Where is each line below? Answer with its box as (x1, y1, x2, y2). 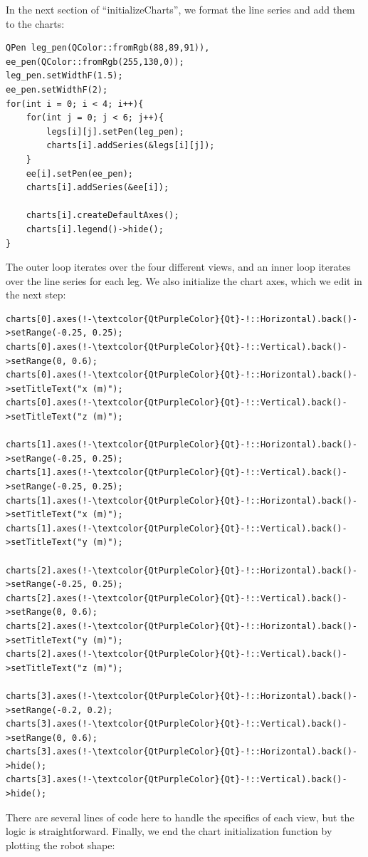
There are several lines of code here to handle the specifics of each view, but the (6, 809, 354, 824)
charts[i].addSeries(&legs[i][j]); (46, 140, 215, 151)
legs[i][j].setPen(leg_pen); (46, 126, 184, 137)
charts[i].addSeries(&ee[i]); (26, 182, 169, 193)
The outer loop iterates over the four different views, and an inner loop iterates (6, 259, 351, 274)
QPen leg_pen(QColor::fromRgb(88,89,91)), (6, 43, 210, 53)
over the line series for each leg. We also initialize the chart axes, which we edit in (6, 273, 362, 288)
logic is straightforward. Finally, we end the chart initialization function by (6, 824, 332, 838)
